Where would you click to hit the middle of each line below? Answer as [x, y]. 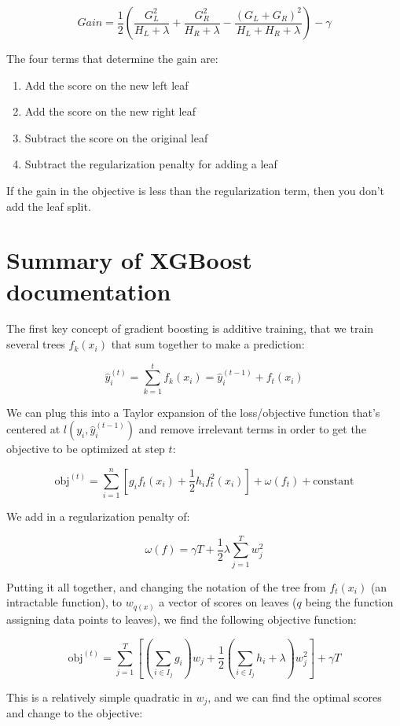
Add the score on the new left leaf [106, 85]
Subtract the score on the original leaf [116, 137]
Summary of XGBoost [129, 260]
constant [334, 481]
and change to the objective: [75, 712]
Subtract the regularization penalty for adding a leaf [151, 164]
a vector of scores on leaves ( [228, 602]
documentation [89, 291]
